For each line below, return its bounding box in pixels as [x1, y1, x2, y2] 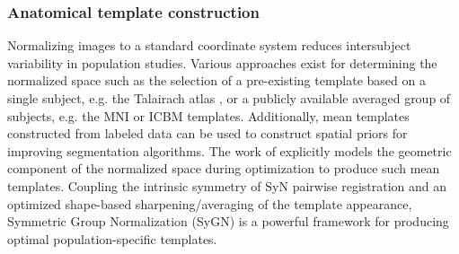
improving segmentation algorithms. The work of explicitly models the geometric [7, 141, 452, 160]
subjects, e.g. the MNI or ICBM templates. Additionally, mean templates [7, 106, 410, 125]
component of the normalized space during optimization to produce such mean [7, 159, 440, 178]
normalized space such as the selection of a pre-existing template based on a [7, 71, 426, 90]
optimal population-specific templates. [7, 229, 217, 248]
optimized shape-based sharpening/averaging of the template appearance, [7, 194, 412, 213]
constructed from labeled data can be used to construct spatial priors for [7, 124, 408, 143]
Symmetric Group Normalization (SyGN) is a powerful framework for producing [7, 212, 449, 231]
